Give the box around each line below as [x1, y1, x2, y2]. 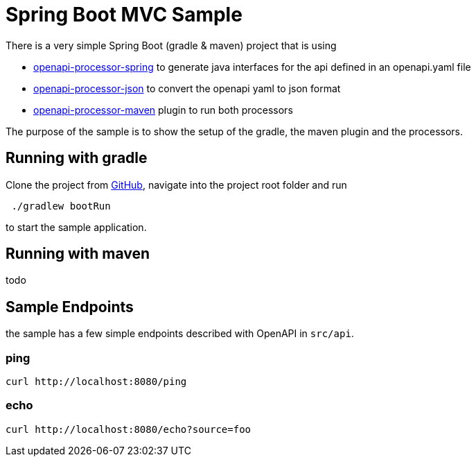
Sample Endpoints [6, 298, 134, 316]
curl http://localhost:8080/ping [6, 376, 187, 388]
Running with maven [6, 245, 150, 263]
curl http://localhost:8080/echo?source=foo [6, 423, 252, 435]
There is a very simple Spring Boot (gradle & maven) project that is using [6, 39, 337, 51]
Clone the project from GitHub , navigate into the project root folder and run [6, 178, 347, 191]
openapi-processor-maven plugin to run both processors [33, 103, 293, 116]
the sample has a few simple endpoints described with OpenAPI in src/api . [6, 327, 354, 340]
